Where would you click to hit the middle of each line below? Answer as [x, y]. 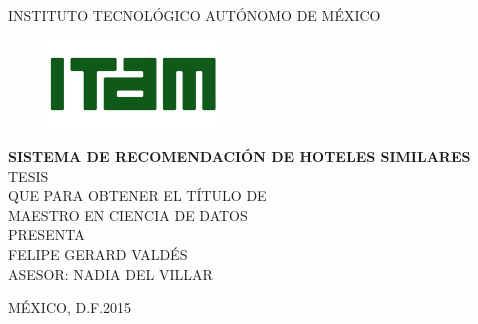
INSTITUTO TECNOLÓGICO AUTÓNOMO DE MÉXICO [194, 15]
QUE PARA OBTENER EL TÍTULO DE [137, 195]
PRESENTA [46, 234]
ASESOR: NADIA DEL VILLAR [110, 273]
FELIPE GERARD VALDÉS [98, 253]
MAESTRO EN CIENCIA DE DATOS [128, 214]
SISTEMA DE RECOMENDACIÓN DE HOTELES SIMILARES [239, 156]
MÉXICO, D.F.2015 [70, 307]
